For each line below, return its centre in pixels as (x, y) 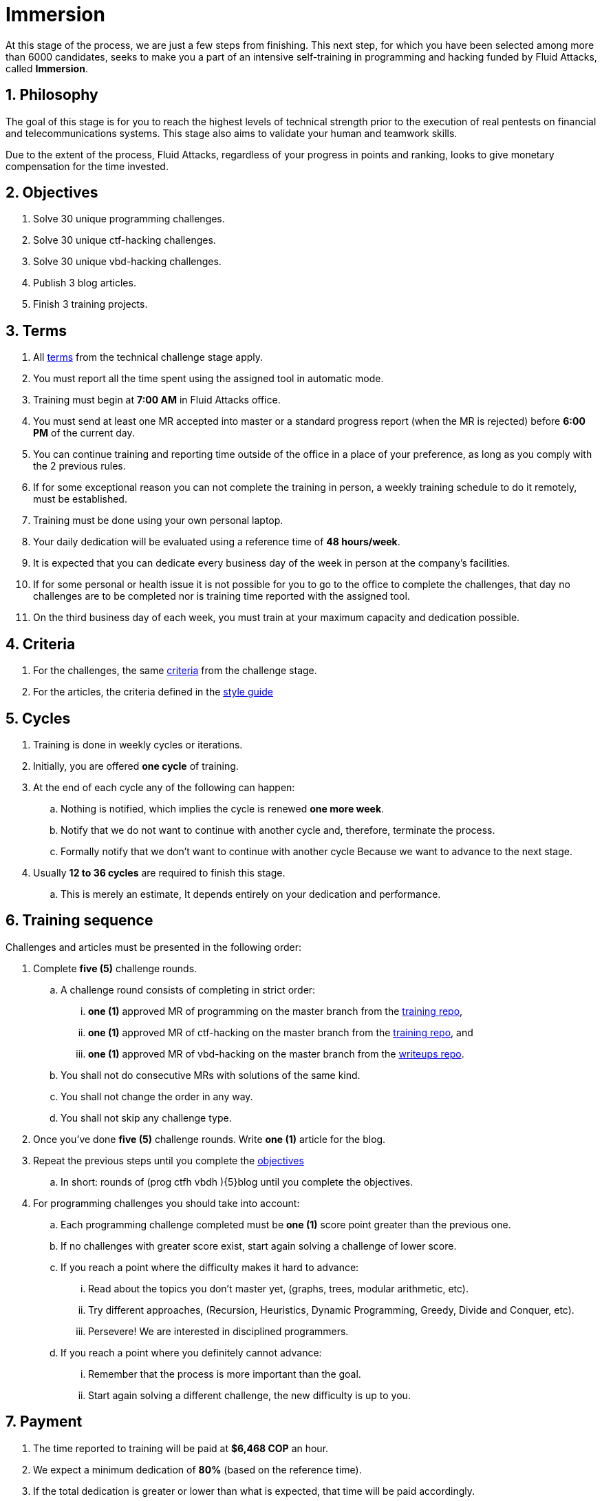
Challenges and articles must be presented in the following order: (154, 947)
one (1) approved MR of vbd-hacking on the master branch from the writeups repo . (276, 1053)
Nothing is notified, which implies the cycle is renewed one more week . (223, 808)
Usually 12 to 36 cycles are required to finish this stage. (159, 872)
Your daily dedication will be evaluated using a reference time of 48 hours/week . (217, 542)
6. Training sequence (79, 921)
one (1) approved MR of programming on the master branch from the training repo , (276, 1011)
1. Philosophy (52, 95)
